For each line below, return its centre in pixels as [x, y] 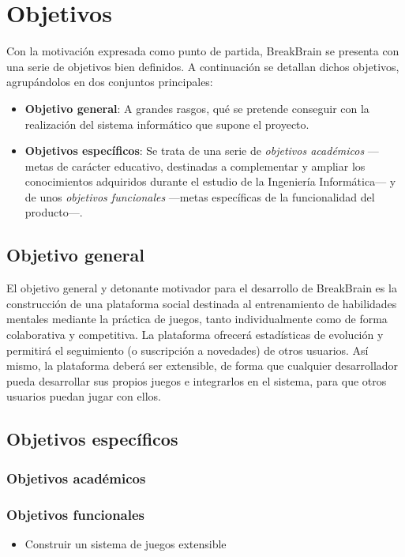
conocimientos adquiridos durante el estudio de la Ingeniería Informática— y [210, 181]
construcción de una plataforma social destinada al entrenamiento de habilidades [202, 303]
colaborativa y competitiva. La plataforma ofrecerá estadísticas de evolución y [195, 335]
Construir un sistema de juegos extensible [126, 543]
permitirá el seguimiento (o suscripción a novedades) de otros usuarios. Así [187, 350]
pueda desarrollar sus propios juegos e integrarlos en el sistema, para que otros [197, 380]
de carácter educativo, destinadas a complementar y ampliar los [211, 166]
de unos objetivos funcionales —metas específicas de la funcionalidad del [200, 196]
